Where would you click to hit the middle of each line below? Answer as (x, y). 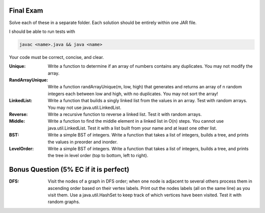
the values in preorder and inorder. (83, 142)
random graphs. (64, 202)
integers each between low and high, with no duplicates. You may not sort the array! (133, 94)
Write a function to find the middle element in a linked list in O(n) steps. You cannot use (136, 121)
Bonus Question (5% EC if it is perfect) (69, 170)
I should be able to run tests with (42, 31)
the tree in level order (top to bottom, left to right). (98, 156)
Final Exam (26, 11)
